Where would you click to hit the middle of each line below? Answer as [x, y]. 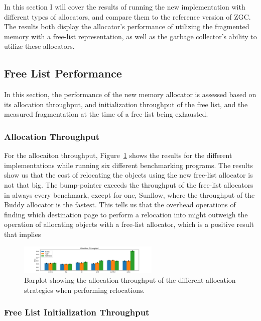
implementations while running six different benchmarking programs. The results [128, 165]
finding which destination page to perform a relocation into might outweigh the [126, 214]
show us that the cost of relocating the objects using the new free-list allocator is [128, 175]
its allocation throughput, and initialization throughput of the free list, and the [126, 104]
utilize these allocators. [39, 46]
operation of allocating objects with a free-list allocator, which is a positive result [129, 224]
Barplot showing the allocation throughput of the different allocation [130, 280]
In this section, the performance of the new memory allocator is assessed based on [130, 94]
